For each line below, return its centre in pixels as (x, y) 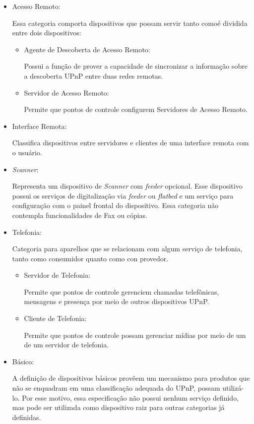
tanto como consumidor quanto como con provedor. (90, 258)
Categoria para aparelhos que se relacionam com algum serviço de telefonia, (127, 249)
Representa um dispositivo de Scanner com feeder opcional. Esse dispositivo (127, 186)
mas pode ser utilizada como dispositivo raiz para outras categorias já (118, 407)
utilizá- (233, 388)
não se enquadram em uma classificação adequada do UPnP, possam (116, 388)
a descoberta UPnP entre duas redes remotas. (94, 75)
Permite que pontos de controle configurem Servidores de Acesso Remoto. (136, 109)
